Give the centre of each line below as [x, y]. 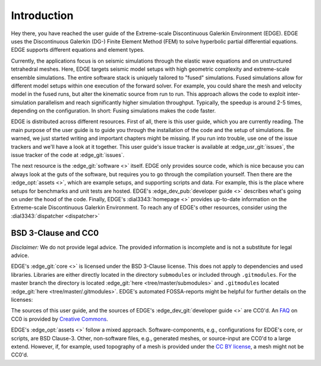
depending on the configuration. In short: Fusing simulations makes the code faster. [114, 111]
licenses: [22, 300]
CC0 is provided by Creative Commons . [59, 319]
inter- [293, 94]
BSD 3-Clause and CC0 [55, 233]
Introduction [42, 15]
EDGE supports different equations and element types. [78, 50]
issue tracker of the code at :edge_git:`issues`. [68, 155]
